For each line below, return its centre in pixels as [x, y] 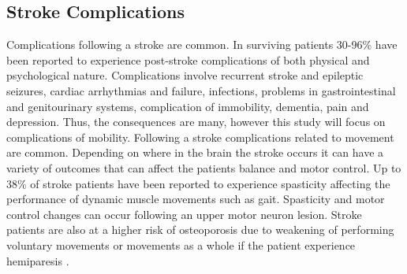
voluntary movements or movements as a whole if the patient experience [181, 244]
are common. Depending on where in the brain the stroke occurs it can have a [195, 152]
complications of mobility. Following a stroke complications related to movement [200, 137]
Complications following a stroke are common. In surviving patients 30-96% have [202, 44]
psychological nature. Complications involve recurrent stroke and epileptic [185, 75]
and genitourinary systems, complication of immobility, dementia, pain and [188, 106]
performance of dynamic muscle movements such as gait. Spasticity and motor [196, 199]
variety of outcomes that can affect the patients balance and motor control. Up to [204, 167]
